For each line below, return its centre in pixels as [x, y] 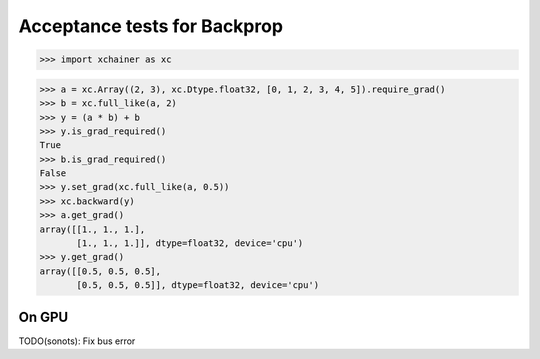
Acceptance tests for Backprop [151, 26]
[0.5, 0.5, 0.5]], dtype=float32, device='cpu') [198, 285]
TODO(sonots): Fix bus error [77, 341]
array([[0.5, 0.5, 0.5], [100, 271]
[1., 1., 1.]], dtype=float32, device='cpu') [190, 243]
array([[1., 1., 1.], [92, 229]
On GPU [43, 316]
